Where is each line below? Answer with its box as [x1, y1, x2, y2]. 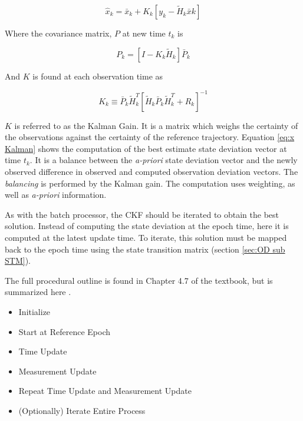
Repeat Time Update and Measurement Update [18, 384, 192, 397]
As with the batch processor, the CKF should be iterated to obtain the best [5, 208, 279, 220]
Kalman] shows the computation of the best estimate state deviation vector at [5, 142, 287, 154]
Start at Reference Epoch [18, 325, 111, 337]
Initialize [18, 306, 51, 317]
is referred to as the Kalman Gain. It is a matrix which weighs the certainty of [14, 119, 298, 131]
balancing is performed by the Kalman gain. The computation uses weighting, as [5, 177, 295, 189]
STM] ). [5, 254, 31, 267]
